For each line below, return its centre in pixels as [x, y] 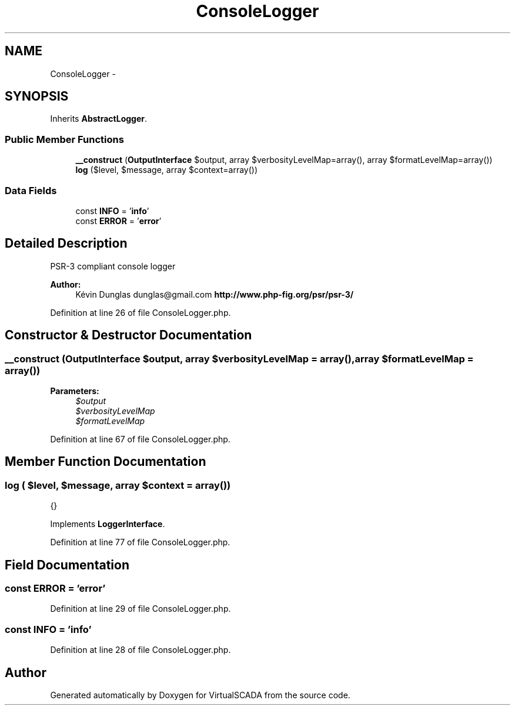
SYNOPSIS [37, 96]
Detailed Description [66, 244]
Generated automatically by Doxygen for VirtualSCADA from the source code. [200, 695]
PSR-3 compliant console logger [113, 266]
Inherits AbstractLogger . [98, 119]
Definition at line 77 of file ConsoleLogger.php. [140, 542]
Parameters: [75, 391]
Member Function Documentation [106, 462]
